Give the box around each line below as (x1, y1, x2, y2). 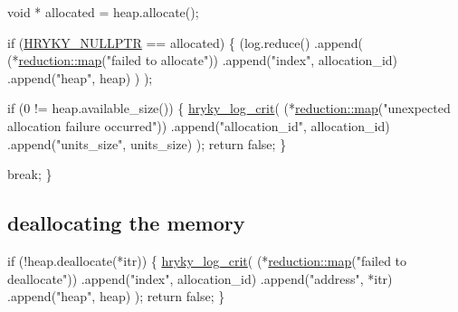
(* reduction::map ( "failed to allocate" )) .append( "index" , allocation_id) (7, 51, 398, 70)
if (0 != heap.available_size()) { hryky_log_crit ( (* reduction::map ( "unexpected (7, 99, 451, 118)
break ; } (7, 165, 52, 184)
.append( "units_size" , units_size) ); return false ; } (7, 134, 287, 153)
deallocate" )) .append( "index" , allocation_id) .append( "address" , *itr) (7, 269, 393, 288)
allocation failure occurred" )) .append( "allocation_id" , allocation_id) (7, 116, 390, 135)
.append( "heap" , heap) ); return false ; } (7, 287, 225, 306)
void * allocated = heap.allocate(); (7, 3, 199, 21)
